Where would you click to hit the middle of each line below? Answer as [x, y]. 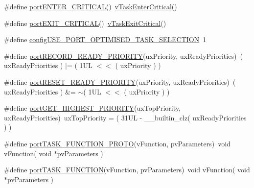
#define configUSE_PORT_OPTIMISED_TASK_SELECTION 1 [105, 39]
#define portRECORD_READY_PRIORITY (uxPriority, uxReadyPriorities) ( [123, 56]
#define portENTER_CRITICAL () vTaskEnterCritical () [91, 6]
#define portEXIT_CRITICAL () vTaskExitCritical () [85, 23]
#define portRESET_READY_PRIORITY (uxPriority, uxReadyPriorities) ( [120, 82]
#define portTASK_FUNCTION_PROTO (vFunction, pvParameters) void [117, 143]
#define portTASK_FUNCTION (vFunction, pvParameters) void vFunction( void [127, 170]
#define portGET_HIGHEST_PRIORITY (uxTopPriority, [92, 108]
